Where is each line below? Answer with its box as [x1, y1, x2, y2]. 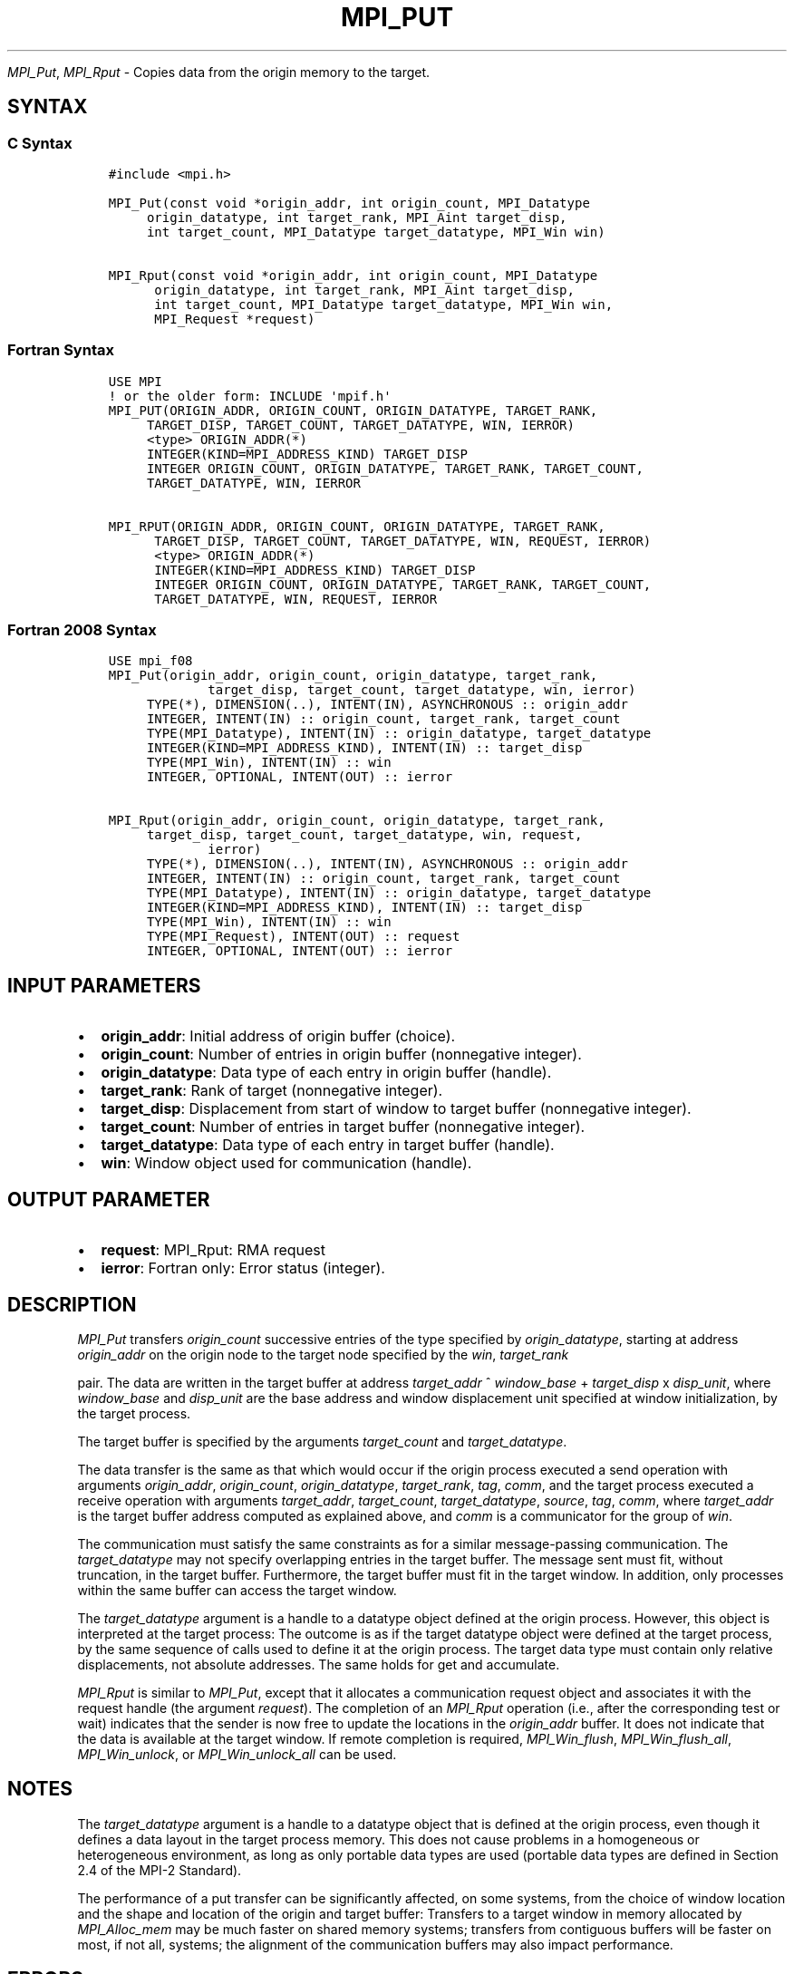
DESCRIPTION [7, 1292, 137, 1316]
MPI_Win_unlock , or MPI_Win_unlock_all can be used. [77, 1747, 397, 1762]
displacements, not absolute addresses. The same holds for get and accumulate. [77, 1657, 560, 1672]
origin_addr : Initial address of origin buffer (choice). [101, 1027, 456, 1046]
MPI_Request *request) [154, 311, 315, 326]
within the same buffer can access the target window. [77, 1582, 397, 1598]
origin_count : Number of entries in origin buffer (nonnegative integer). [101, 1045, 582, 1064]
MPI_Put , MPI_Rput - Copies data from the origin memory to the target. [7, 63, 431, 80]
